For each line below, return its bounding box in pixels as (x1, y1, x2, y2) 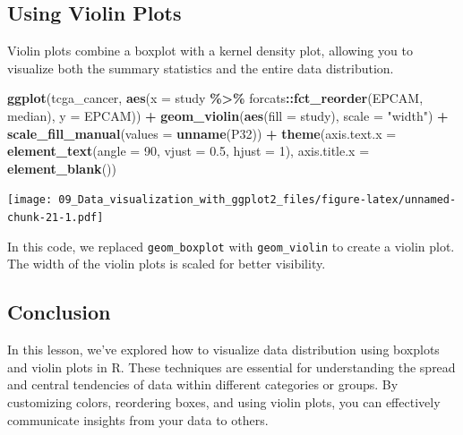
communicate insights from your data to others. (7, 410, 269, 429)
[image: (7, 193, 53, 207)
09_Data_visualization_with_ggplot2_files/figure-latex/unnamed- (58, 193, 457, 207)
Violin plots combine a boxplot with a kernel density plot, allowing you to (7, 41, 413, 60)
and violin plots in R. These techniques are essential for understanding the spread (7, 357, 456, 376)
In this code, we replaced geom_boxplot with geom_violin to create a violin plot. (7, 236, 455, 255)
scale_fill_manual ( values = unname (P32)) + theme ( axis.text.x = (7, 124, 397, 142)
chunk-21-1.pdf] (7, 211, 104, 225)
